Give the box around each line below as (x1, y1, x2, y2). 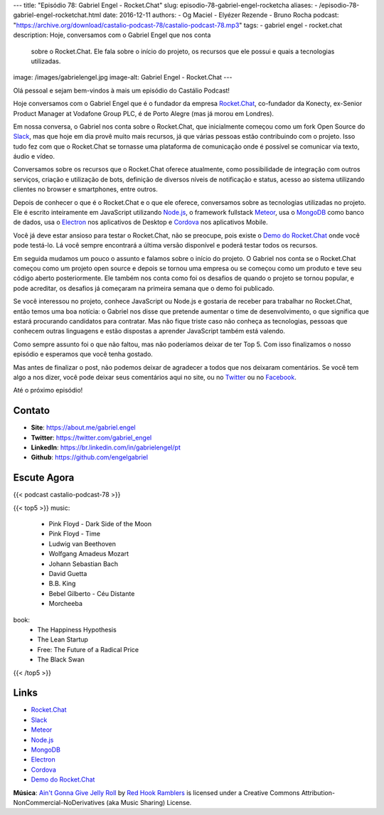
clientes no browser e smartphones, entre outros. (13, 185, 158, 193)
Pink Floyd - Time (48, 530, 101, 538)
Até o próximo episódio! (13, 386, 83, 395)
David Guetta (48, 570, 87, 577)
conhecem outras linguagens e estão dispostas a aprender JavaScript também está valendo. (13, 327, 286, 336)
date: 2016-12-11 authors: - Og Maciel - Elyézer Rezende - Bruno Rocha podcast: (102, 11, 339, 19)
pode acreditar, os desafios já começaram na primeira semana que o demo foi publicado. (13, 284, 275, 292)
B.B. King (48, 580, 76, 588)
